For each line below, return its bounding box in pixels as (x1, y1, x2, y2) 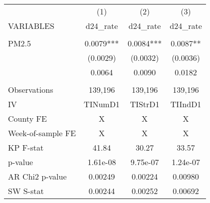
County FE (8, 113, 47, 124)
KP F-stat (8, 142, 44, 153)
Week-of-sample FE (8, 127, 76, 139)
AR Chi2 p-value (8, 171, 67, 182)
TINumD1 (84, 98, 120, 110)
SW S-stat (8, 185, 44, 197)
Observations (8, 84, 53, 95)
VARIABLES (8, 20, 54, 31)
